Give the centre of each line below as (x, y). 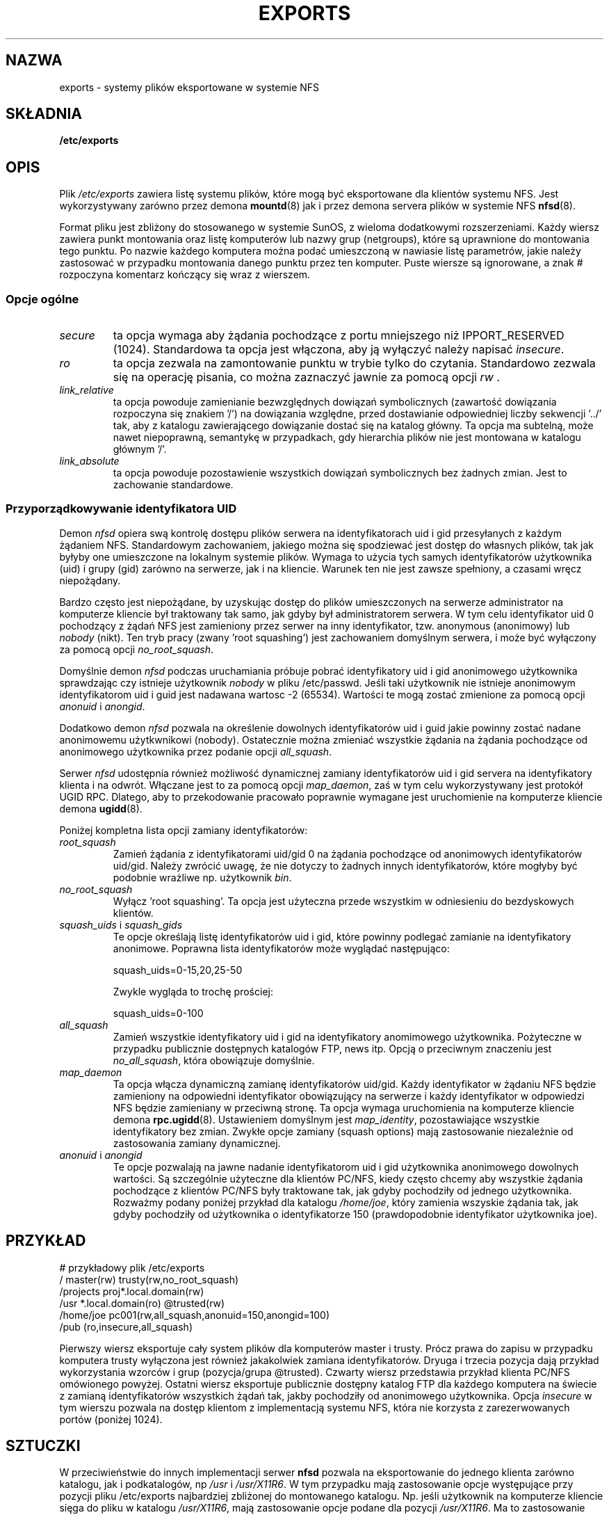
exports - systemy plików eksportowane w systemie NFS (189, 87)
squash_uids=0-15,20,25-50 (178, 970)
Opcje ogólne (42, 299)
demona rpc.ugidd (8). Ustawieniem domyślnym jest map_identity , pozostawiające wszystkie (326, 1119)
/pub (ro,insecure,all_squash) (126, 1326)
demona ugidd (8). (101, 808)
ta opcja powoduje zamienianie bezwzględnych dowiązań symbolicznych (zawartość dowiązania (335, 402)
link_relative (87, 390)
